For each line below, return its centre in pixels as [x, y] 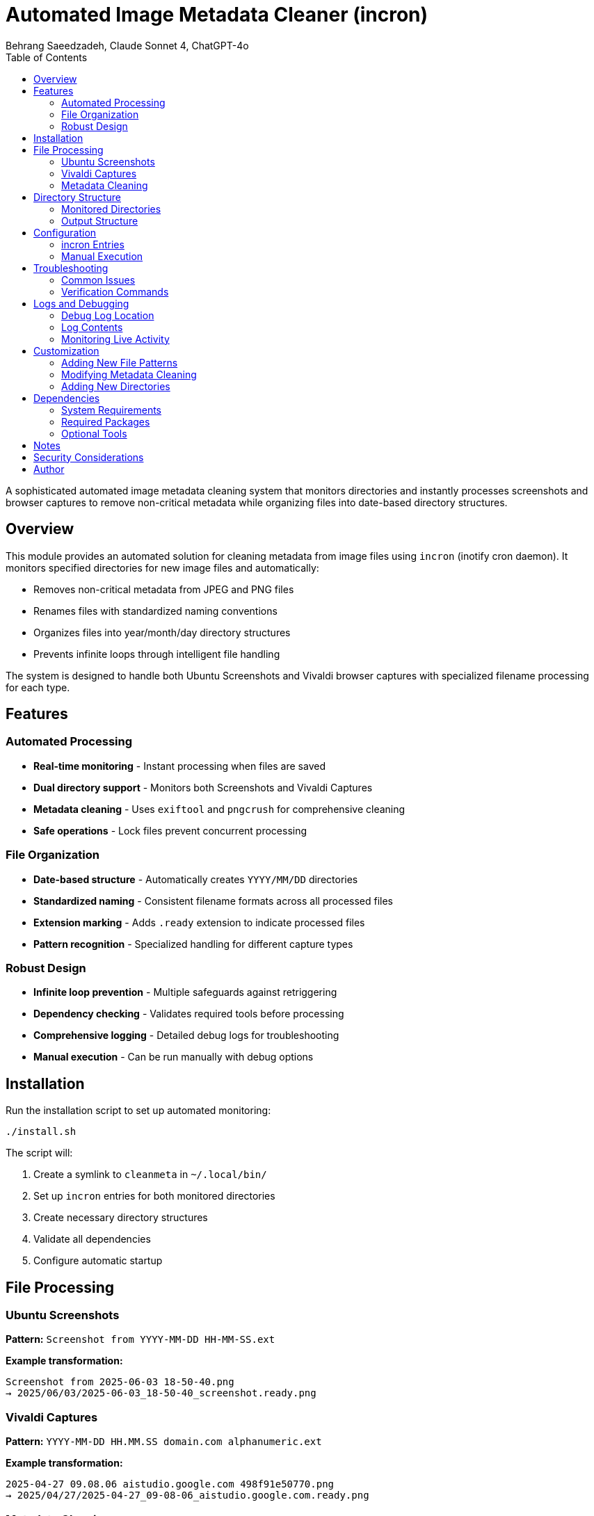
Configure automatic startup [98, 1261]
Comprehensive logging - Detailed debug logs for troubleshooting [186, 1035]
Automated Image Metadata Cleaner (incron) [217, 15]
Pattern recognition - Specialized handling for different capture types [193, 944]
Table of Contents [47, 57]
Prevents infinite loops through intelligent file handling [157, 654]
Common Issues [98, 280]
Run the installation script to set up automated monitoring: [138, 1111]
